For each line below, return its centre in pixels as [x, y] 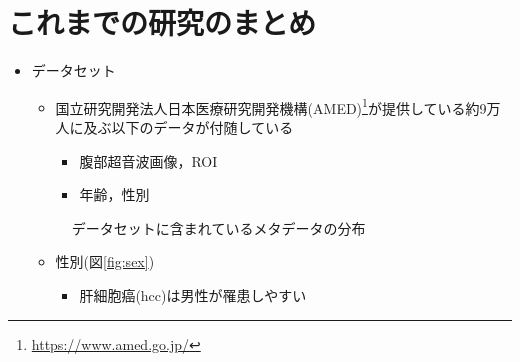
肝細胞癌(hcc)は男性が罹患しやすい [193, 294]
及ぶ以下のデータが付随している [188, 126]
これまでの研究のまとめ [162, 22]
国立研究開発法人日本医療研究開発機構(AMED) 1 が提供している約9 [271, 106]
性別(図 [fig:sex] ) [105, 261]
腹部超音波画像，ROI [148, 160]
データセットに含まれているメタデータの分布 [218, 227]
